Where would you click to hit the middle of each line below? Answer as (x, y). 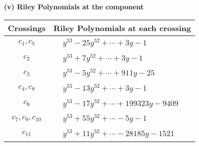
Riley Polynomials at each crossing (122, 28)
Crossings (27, 28)
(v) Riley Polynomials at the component (74, 6)
